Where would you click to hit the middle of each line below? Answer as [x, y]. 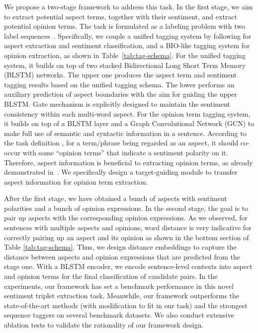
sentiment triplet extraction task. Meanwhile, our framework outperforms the [122, 296]
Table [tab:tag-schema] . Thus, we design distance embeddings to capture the [120, 247]
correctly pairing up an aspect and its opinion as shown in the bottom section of [127, 237]
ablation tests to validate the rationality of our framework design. [104, 325]
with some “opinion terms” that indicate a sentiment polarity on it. [125, 152]
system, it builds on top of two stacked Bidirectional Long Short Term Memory [125, 65]
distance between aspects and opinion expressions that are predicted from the [122, 256]
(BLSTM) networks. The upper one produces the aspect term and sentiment [121, 75]
